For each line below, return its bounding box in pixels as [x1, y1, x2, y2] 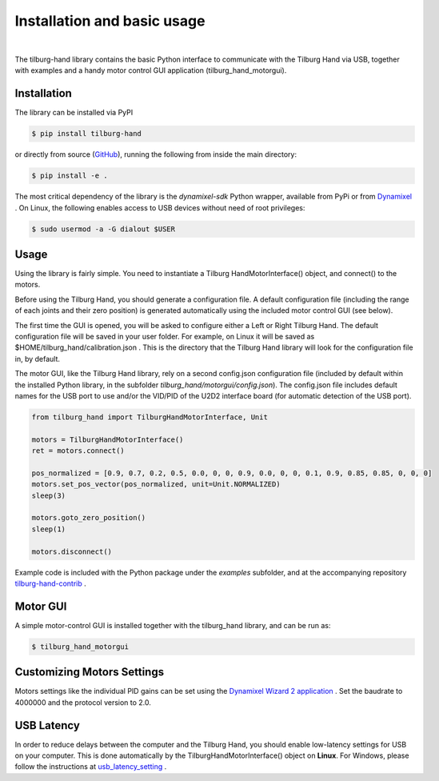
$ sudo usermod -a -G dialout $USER [31, 224, 176, 234]
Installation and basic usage [14, 12, 206, 30]
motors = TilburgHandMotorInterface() [31, 435, 184, 444]
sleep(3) [31, 491, 66, 500]
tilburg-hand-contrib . [14, 579, 87, 588]
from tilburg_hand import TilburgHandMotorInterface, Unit [31, 412, 268, 422]
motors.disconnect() [31, 547, 112, 556]
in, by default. [14, 354, 60, 363]
